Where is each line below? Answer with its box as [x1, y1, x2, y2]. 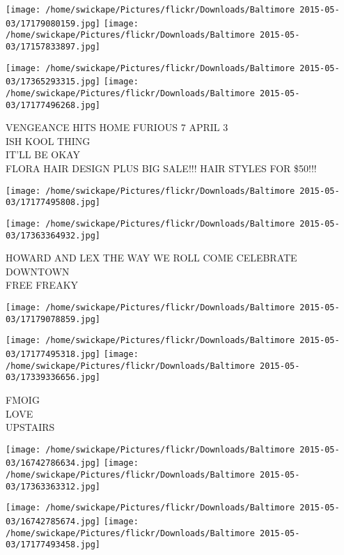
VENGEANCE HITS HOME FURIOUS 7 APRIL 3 [6, 120, 228, 135]
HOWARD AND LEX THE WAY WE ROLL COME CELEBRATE [6, 250, 297, 265]
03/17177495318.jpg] [6, 349, 101, 359]
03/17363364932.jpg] [6, 230, 101, 241]
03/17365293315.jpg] [6, 77, 101, 87]
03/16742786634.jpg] [6, 458, 101, 469]
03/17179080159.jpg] [6, 18, 101, 29]
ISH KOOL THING [6, 133, 91, 148]
